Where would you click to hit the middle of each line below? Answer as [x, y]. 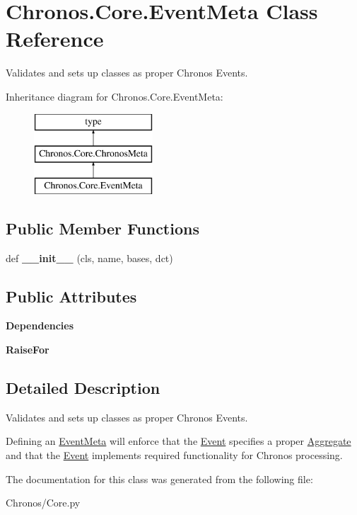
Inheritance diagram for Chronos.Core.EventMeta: [115, 96]
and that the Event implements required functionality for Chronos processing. [174, 455]
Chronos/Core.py [43, 503]
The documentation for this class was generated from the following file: [159, 479]
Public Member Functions [103, 228]
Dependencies [40, 326]
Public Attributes [71, 296]
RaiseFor [28, 350]
